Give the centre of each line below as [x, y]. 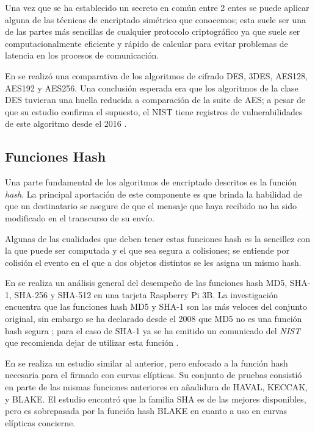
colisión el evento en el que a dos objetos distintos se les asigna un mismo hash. [153, 262]
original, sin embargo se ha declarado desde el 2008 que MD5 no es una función [154, 319]
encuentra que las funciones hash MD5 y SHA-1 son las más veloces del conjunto [156, 306]
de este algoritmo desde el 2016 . [66, 123]
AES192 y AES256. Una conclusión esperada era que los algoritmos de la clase [152, 88]
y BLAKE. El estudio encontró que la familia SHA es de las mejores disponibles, [156, 399]
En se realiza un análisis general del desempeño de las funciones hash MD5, [146, 283]
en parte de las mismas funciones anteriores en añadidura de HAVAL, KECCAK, [156, 387]
